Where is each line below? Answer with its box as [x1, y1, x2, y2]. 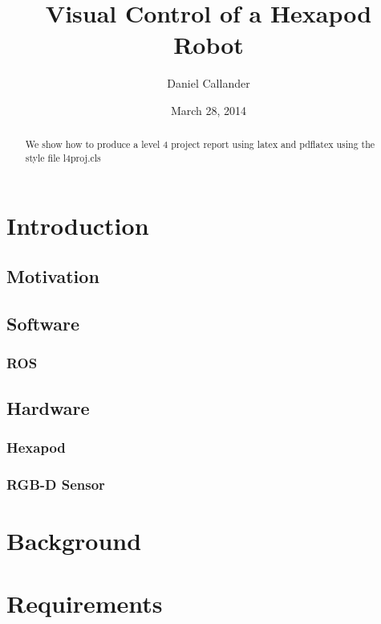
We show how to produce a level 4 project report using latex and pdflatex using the [25, 138, 375, 151]
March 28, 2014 [170, 101, 247, 118]
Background [6, 523, 142, 556]
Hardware [6, 395, 90, 420]
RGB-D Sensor [6, 474, 105, 494]
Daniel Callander [167, 75, 250, 92]
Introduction [6, 208, 149, 241]
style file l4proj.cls [25, 150, 101, 164]
